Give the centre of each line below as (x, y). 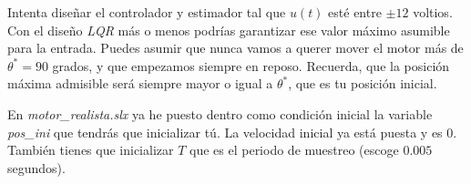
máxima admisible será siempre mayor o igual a (140, 83)
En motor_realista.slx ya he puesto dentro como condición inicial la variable (220, 113)
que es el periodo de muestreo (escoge (294, 150)
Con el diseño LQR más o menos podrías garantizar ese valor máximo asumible (229, 30)
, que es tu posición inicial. (363, 83)
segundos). (36, 167)
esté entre (355, 12)
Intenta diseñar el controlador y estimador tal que (147, 12)
